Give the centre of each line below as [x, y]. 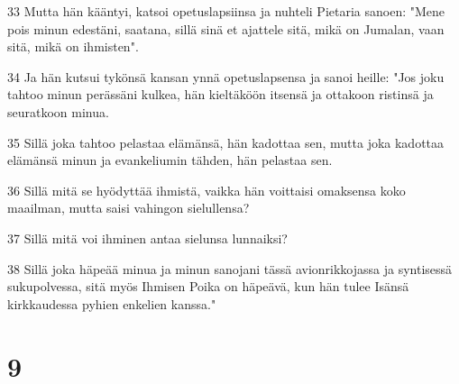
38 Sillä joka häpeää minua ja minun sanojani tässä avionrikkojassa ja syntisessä [230, 268]
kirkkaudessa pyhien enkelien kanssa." [112, 303]
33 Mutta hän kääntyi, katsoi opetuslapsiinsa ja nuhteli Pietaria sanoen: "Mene [226, 11]
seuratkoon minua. [58, 111]
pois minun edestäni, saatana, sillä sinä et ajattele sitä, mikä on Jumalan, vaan [226, 28]
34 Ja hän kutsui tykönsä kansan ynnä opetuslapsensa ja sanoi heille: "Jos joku [226, 76]
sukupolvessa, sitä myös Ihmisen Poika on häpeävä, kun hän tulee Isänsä [208, 286]
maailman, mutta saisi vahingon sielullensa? [129, 208]
